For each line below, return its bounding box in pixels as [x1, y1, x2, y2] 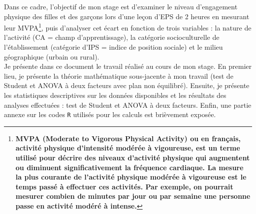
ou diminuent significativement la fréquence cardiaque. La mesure [15, 162, 244, 172]
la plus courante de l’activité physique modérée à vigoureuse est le [15, 172, 247, 182]
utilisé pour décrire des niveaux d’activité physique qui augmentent [15, 153, 250, 163]
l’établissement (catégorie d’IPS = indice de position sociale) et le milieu [4, 42, 223, 52]
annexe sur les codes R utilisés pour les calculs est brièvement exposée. [4, 109, 216, 120]
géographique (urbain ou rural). [4, 51, 99, 61]
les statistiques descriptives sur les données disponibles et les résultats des [4, 90, 226, 100]
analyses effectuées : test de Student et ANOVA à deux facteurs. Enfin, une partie [4, 99, 252, 110]
